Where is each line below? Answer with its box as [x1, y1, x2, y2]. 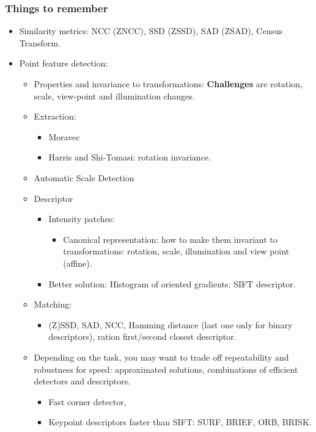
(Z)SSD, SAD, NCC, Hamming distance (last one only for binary [48, 318, 293, 331]
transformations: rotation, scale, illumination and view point [63, 245, 290, 257]
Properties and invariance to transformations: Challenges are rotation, [34, 77, 303, 90]
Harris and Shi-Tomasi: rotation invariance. [48, 151, 211, 164]
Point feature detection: [19, 57, 108, 70]
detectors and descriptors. [34, 375, 131, 387]
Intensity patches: [48, 212, 115, 225]
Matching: [34, 298, 72, 311]
